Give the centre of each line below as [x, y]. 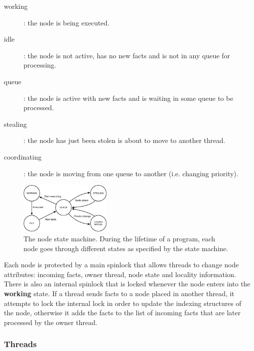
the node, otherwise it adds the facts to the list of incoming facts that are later [122, 313]
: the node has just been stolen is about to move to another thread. [125, 140]
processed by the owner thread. [51, 322]
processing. [40, 65]
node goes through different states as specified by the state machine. [126, 248]
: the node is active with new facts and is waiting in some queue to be [128, 98]
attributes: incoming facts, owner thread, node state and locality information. [120, 274]
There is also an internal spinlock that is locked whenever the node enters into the [127, 284]
